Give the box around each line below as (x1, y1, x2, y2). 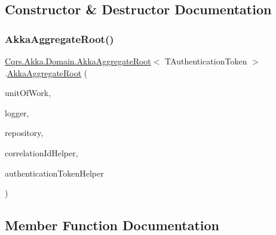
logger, (5, 106, 29, 119)
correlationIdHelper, (5, 146, 78, 159)
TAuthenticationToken (165, 55, 247, 67)
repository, (5, 126, 44, 139)
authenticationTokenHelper (5, 166, 104, 179)
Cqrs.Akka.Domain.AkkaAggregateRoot (5, 55, 151, 67)
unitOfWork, (5, 86, 51, 99)
